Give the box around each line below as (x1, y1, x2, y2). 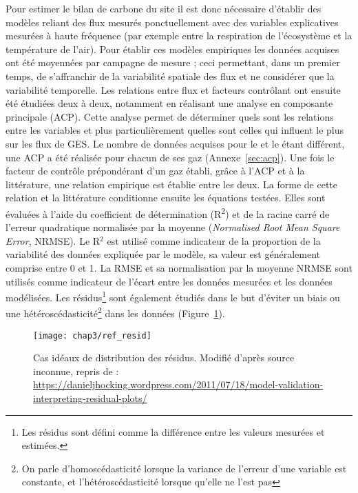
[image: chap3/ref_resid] (33, 330, 151, 341)
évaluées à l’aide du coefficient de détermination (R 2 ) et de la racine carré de (6, 204, 330, 221)
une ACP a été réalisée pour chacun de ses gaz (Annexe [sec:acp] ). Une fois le (6, 150, 335, 164)
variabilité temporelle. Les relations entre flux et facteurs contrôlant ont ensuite (6, 82, 341, 97)
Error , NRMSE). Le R (6, 233, 101, 248)
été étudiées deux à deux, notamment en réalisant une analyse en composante (6, 96, 333, 110)
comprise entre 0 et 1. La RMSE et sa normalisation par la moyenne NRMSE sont (6, 260, 352, 274)
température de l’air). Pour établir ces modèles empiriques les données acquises (6, 41, 339, 56)
